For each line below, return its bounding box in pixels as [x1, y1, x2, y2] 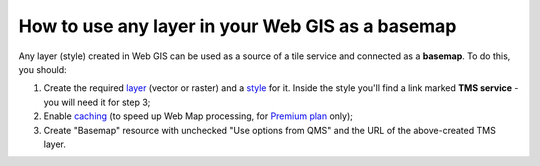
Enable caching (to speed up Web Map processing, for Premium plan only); [43, 110, 354, 122]
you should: [18, 63, 67, 75]
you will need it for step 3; [43, 96, 151, 108]
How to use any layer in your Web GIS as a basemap [18, 15, 457, 37]
